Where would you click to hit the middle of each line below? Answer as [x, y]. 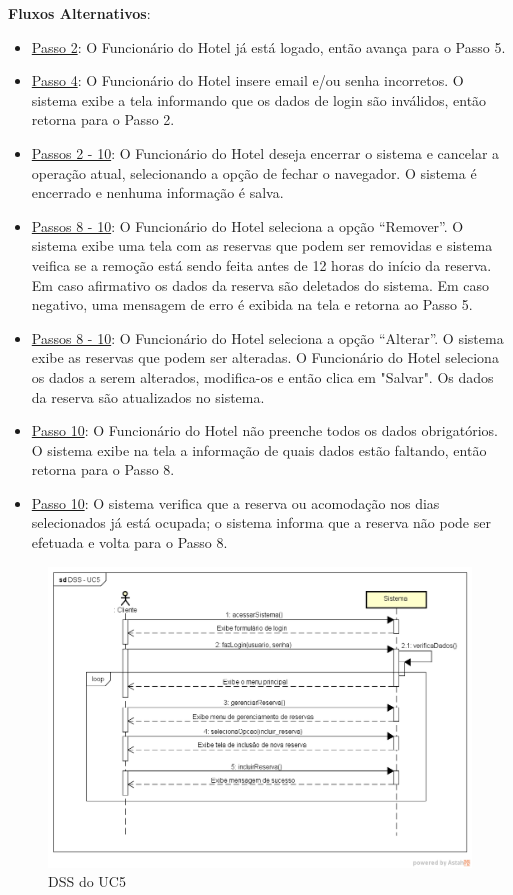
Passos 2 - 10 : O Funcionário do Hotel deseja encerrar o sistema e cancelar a [265, 152]
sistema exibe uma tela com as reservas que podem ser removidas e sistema [262, 245]
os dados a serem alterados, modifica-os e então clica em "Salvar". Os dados [262, 376]
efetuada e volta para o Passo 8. [129, 542]
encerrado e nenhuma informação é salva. [157, 192]
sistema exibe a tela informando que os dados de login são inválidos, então [259, 99]
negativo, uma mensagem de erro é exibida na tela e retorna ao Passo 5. [252, 304]
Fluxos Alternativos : [79, 13]
